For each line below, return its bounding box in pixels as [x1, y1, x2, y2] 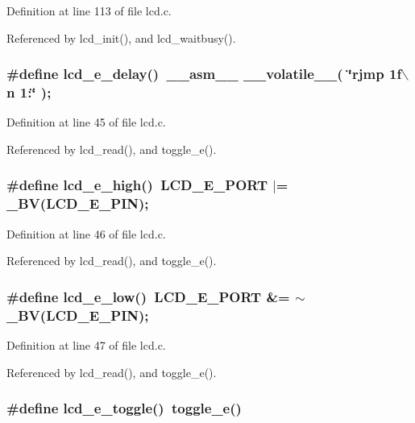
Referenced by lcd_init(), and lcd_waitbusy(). [6, 29, 236, 46]
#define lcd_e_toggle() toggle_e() [6, 398, 242, 418]
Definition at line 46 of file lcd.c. [6, 225, 166, 242]
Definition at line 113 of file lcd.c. [6, 2, 172, 19]
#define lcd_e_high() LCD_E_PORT [6, 175, 268, 195]
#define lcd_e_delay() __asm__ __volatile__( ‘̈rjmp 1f [6, 64, 402, 84]
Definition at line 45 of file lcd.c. [6, 114, 166, 131]
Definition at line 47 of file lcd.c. [6, 337, 166, 354]
